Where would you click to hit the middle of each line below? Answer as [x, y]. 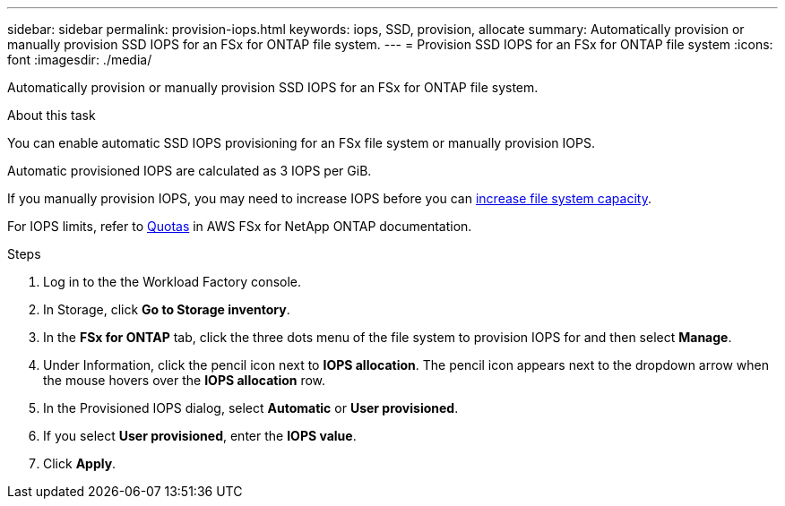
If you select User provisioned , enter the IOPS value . [200, 436]
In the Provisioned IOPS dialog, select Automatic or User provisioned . [251, 408]
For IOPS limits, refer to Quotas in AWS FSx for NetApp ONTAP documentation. [240, 226]
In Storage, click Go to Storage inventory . [167, 309]
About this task [52, 115]
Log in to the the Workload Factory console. [173, 282]
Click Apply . [80, 463]
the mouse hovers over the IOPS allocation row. [185, 380]
